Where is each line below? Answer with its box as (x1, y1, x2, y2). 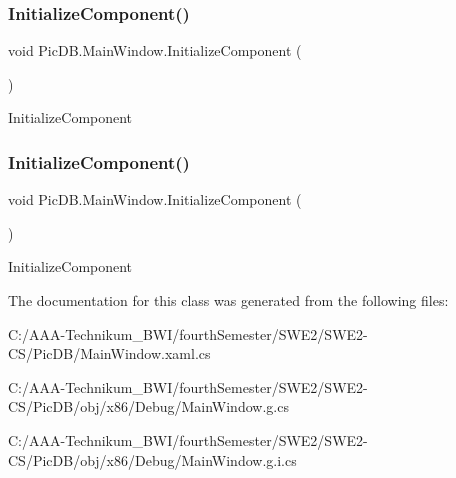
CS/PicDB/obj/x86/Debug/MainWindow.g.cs (8, 396, 289, 417)
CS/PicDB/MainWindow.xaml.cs (8, 343, 211, 364)
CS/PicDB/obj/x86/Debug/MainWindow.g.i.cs (8, 449, 297, 470)
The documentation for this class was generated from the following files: (8, 290, 449, 310)
